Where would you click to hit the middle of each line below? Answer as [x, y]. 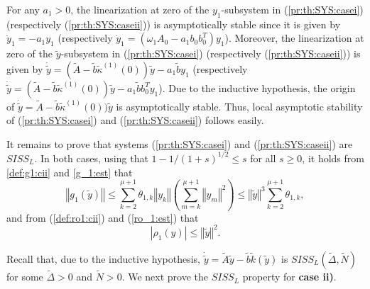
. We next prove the [165, 277]
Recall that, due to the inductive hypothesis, [103, 258]
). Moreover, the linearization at [294, 38]
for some [25, 277]
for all [263, 158]
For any [23, 9]
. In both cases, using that [91, 158]
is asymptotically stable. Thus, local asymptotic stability [239, 106]
